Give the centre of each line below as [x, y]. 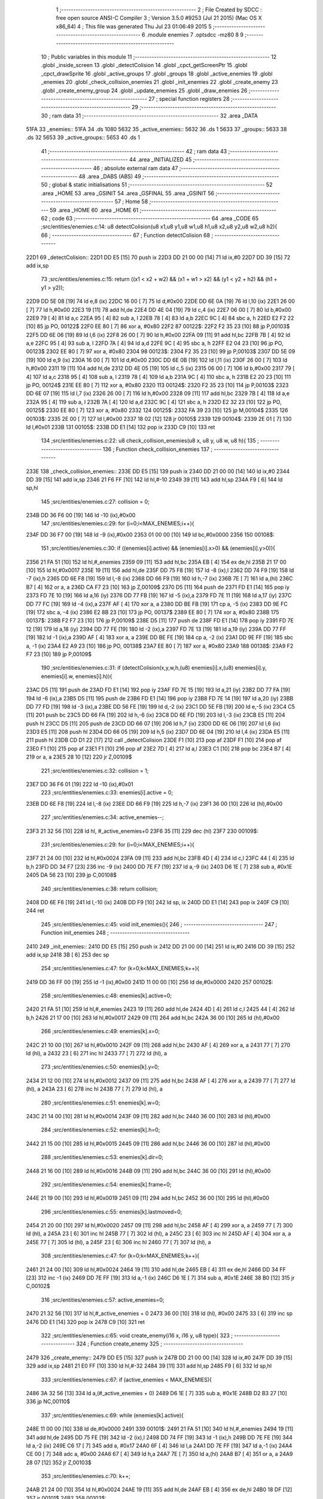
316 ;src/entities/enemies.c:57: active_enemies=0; [103, 1300]
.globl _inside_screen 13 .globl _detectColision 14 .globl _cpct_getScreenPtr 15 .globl [144, 65]
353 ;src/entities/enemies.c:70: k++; [86, 1476]
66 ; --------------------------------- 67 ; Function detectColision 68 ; [127, 235]
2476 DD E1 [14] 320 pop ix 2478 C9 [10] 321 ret [85, 1322]
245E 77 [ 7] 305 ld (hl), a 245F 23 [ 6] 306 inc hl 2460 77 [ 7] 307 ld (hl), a [118, 1242]
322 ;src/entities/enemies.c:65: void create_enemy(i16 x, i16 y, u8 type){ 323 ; [137, 1335]
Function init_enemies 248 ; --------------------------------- [115, 933]
